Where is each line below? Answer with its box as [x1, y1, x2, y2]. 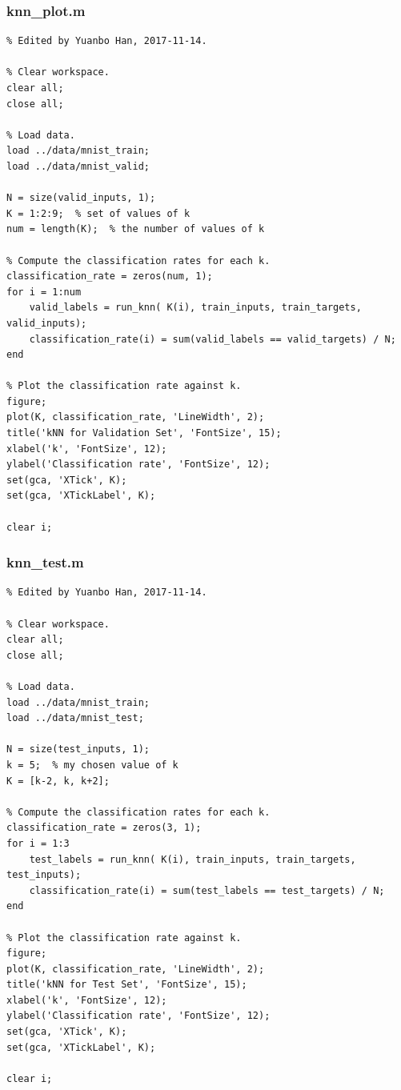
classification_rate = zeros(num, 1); [6, 270, 213, 283]
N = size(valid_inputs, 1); [6, 192, 156, 204]
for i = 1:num [6, 286, 82, 298]
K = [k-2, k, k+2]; [6, 775, 110, 787]
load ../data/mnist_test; [6, 712, 144, 724]
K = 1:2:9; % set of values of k [6, 207, 190, 219]
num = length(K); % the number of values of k [6, 223, 265, 235]
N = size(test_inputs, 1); [6, 743, 150, 755]
